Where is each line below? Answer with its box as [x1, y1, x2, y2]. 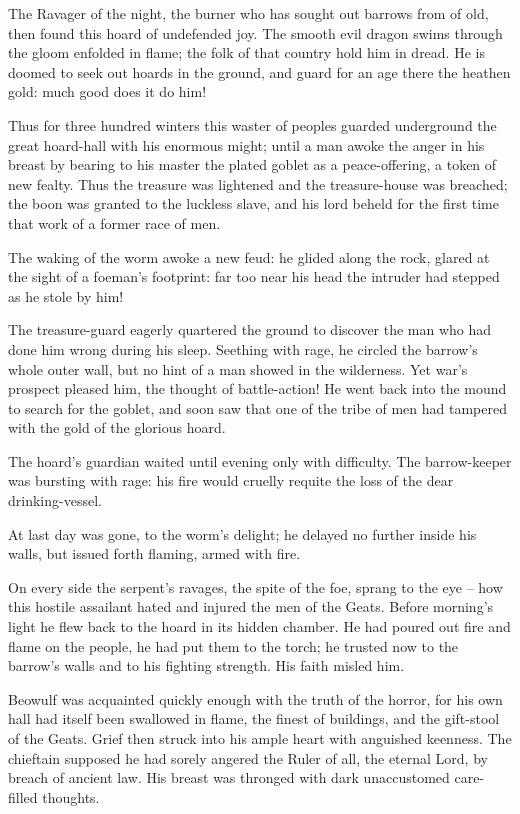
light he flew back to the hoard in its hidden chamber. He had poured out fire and [8, 616, 511, 637]
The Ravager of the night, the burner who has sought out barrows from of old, [8, 3, 489, 23]
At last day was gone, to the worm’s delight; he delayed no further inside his [8, 523, 477, 544]
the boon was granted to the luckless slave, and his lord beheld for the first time [8, 193, 499, 214]
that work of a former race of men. [8, 212, 221, 233]
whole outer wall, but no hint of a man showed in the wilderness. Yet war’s [8, 358, 468, 379]
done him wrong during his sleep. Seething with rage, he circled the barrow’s [8, 338, 478, 359]
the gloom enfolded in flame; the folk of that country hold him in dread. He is [8, 42, 485, 63]
